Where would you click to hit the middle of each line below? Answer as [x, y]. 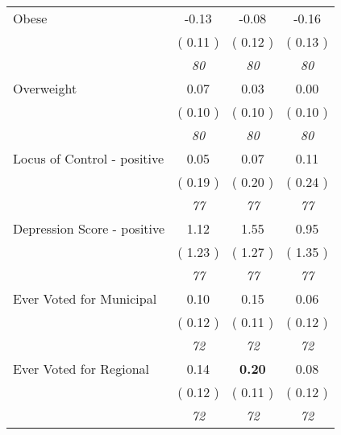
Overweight [45, 88]
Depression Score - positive [89, 228]
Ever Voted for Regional [81, 369]
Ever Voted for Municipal [85, 298]
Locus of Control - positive [89, 158]
